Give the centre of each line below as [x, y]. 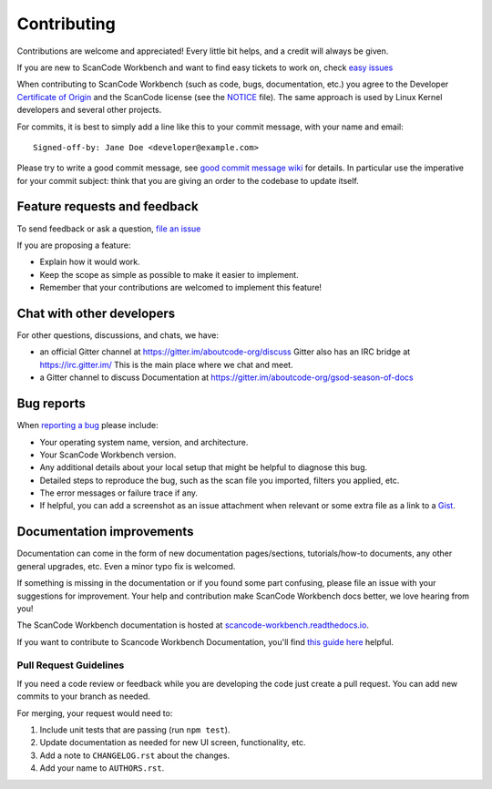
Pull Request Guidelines [71, 665]
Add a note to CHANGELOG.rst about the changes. [135, 755]
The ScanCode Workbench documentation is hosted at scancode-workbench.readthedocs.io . [193, 625]
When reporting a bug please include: [87, 425]
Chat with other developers [96, 313]
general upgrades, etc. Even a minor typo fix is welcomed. [126, 566]
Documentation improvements [105, 532]
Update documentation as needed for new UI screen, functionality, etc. [173, 743]
